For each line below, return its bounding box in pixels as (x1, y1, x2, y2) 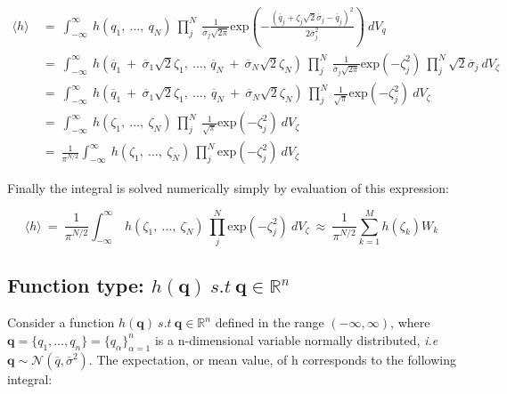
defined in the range (215, 313, 324, 332)
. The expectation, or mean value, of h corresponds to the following (88, 350, 456, 368)
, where (390, 313, 430, 332)
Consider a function (7, 313, 115, 332)
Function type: (7, 271, 144, 299)
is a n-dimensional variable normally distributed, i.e (154, 330, 438, 349)
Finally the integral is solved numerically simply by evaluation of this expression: (7, 179, 449, 197)
